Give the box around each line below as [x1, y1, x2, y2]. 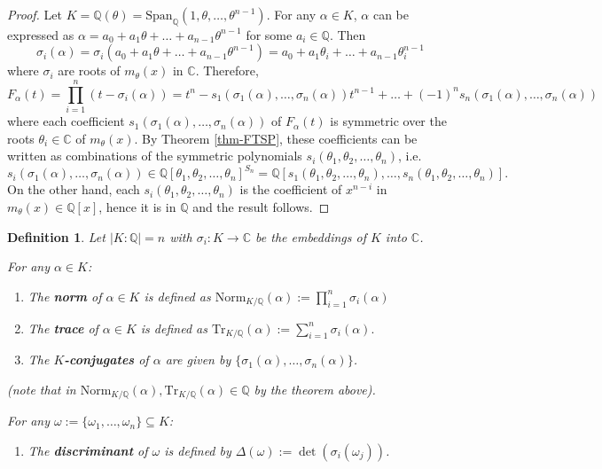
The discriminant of [27, 442, 148, 459]
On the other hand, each [7, 180, 140, 199]
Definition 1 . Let [7, 227, 106, 246]
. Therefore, [195, 61, 259, 80]
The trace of [27, 318, 98, 337]
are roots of [58, 61, 121, 80]
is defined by [164, 442, 231, 459]
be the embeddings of [255, 227, 366, 246]
